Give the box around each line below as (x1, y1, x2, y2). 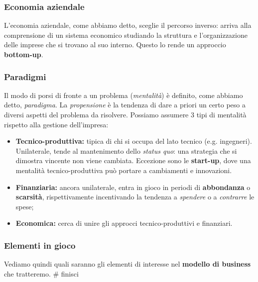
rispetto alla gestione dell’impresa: (4, 119, 109, 129)
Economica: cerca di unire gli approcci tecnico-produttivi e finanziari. (15, 218, 233, 228)
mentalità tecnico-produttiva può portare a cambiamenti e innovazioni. (15, 165, 232, 175)
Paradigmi (4, 70, 46, 83)
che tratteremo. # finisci (4, 268, 79, 279)
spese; (15, 201, 34, 211)
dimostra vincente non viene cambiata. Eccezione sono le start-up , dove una (15, 155, 251, 166)
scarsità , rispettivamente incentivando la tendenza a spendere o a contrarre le (15, 191, 255, 202)
